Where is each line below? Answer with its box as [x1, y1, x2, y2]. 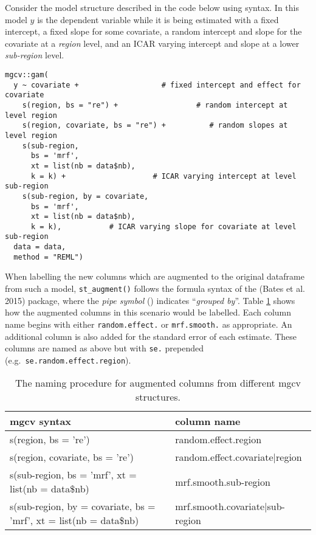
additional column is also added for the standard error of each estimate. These [5, 330, 297, 342]
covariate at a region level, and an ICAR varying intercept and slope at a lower [5, 36, 300, 49]
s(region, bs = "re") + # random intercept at [22, 100, 288, 109]
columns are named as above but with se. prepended [5, 342, 204, 354]
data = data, [13, 243, 66, 252]
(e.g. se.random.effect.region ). [5, 353, 131, 366]
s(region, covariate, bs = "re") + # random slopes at [22, 121, 288, 130]
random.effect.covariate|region [175, 450, 302, 464]
